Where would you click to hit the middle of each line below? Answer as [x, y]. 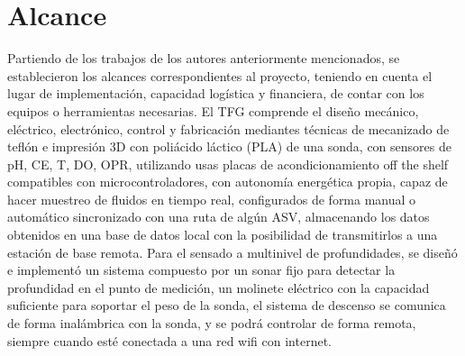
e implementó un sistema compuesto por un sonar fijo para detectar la [201, 270]
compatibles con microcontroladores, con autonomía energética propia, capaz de [228, 182]
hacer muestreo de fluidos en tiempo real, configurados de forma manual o [212, 199]
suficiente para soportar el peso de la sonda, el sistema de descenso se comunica [227, 305]
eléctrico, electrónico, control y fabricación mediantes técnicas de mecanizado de [228, 128]
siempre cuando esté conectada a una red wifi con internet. [169, 340]
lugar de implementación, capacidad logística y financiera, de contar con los [216, 93]
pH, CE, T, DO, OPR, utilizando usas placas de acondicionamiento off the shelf [228, 164]
